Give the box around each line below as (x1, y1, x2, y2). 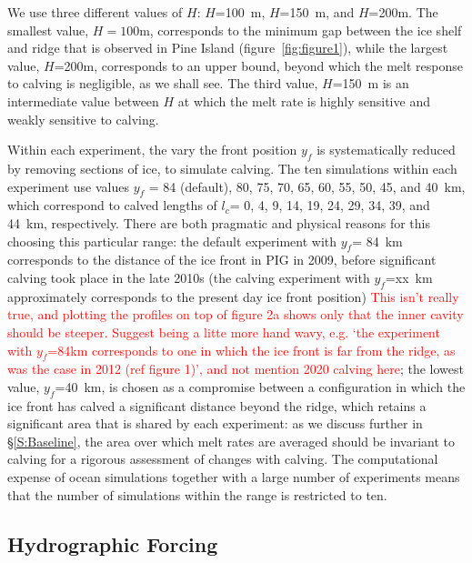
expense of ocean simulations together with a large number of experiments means (7, 467, 460, 487)
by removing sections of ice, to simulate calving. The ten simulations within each (7, 158, 457, 177)
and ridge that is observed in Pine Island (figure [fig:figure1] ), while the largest (7, 38, 448, 57)
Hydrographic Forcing (7, 529, 218, 558)
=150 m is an (332, 74, 409, 93)
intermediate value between (7, 91, 159, 110)
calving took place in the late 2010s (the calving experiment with (7, 267, 370, 287)
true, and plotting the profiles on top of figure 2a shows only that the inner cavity (7, 305, 464, 324)
